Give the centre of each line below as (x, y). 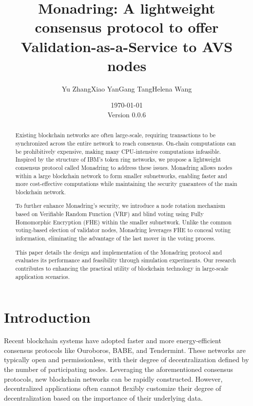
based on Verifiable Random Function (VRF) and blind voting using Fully (109, 214)
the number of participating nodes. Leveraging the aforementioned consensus (119, 369)
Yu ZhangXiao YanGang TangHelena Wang (127, 88)
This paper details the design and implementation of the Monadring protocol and (119, 252)
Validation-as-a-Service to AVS (127, 46)
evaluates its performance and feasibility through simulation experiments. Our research (126, 260)
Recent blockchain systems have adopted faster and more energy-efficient (113, 341)
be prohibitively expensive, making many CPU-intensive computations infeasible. (118, 151)
